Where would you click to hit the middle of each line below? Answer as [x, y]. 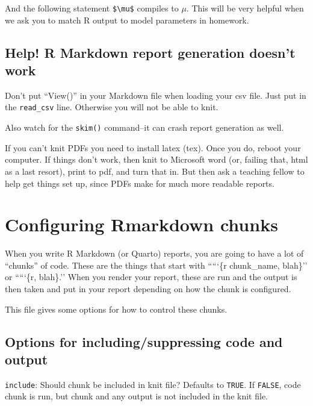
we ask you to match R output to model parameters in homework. [127, 20]
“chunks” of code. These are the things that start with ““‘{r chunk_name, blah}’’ [156, 265]
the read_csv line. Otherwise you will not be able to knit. [112, 107]
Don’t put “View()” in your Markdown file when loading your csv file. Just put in [156, 95]
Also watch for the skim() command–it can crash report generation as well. [144, 127]
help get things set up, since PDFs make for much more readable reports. [140, 183]
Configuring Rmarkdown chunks [141, 224]
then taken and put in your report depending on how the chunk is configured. [148, 289]
